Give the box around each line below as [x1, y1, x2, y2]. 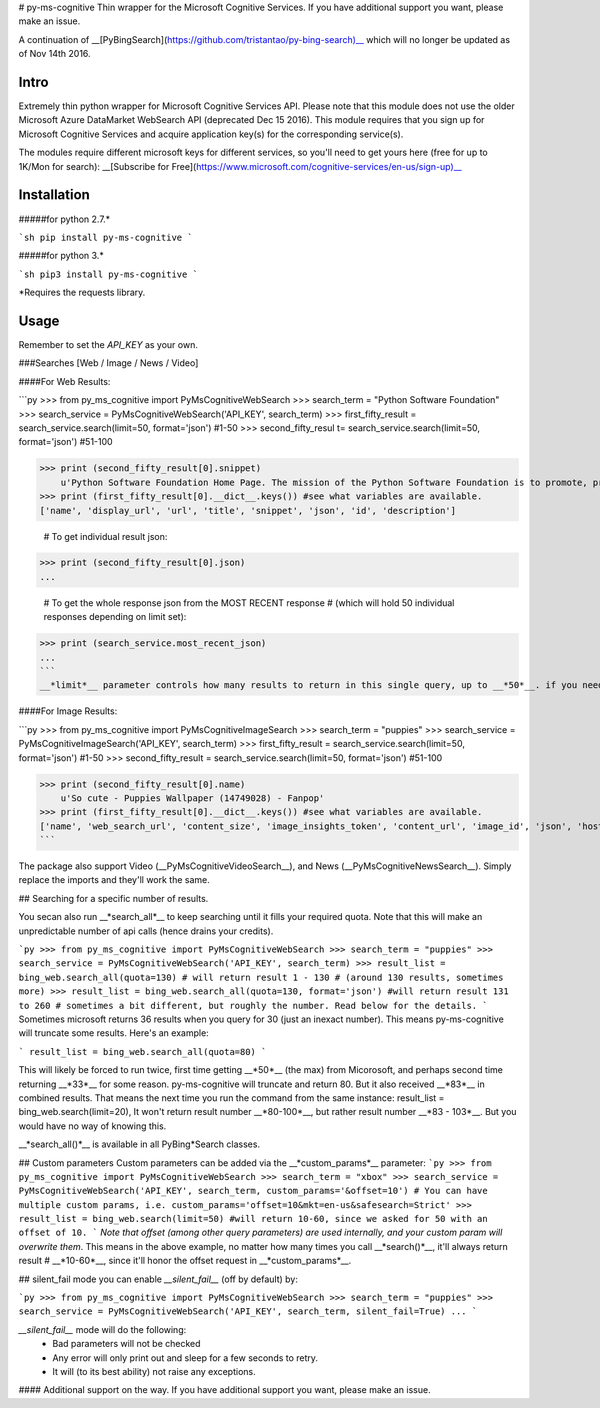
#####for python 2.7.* [18, 213, 111, 225]
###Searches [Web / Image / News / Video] [18, 357, 199, 369]
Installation [18, 186, 90, 204]
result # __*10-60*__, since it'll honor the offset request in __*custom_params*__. [18, 1255, 352, 1267]
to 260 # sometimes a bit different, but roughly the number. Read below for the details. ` [18, 1000, 489, 1011]
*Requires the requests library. [18, 286, 146, 299]
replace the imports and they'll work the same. [18, 874, 210, 886]
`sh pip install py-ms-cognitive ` [18, 231, 194, 243]
